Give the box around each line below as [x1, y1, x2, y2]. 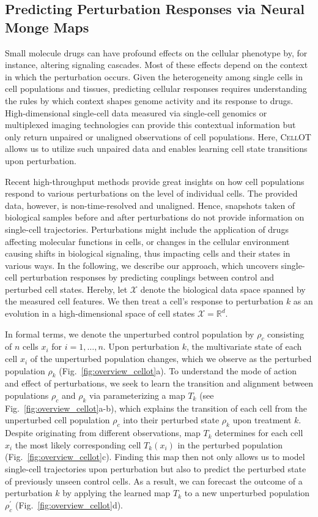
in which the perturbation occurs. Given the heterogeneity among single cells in [5, 70, 303, 83]
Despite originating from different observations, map [5, 426, 201, 439]
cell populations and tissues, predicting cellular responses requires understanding [5, 82, 307, 95]
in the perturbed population [177, 438, 283, 451]
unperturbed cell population [5, 413, 110, 426]
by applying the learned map [62, 486, 171, 499]
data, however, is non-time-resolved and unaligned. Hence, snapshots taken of [5, 198, 295, 211]
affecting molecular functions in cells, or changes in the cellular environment [5, 235, 290, 247]
